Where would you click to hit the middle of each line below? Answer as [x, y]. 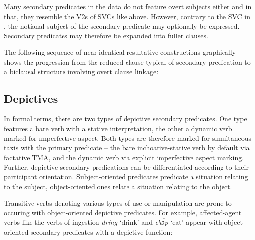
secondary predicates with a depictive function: [102, 231]
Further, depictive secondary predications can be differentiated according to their [126, 167]
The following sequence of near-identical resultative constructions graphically [120, 52]
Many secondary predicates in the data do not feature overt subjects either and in [128, 6]
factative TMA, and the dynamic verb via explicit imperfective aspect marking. [124, 157]
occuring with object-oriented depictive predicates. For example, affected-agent [123, 212]
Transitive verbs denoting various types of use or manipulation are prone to [118, 203]
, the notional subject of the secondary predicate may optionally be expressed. [122, 26]
